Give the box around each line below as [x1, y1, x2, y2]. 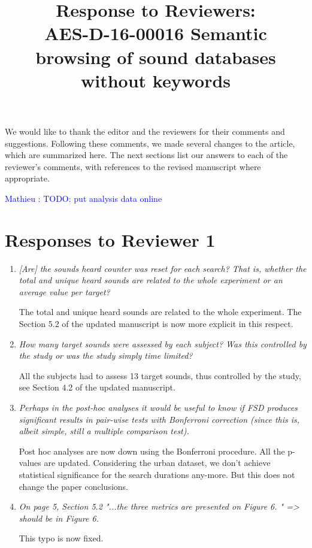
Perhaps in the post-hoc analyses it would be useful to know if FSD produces [19, 401, 298, 413]
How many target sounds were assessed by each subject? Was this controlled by [19, 337, 307, 350]
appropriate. [5, 172, 50, 184]
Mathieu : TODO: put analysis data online [5, 192, 162, 204]
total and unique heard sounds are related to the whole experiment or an [19, 274, 283, 286]
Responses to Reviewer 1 [5, 227, 216, 252]
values [19, 456, 41, 469]
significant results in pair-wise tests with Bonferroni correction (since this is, [19, 413, 300, 425]
